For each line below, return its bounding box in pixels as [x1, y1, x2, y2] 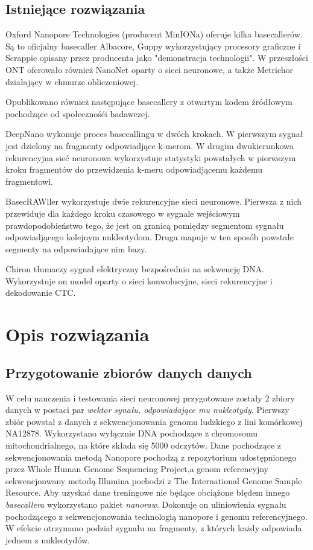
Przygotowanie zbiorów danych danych [5, 363, 252, 382]
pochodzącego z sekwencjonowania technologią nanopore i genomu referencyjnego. [5, 510, 308, 522]
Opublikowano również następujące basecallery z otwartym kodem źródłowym [5, 95, 292, 108]
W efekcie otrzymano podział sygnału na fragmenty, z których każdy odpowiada [5, 522, 302, 534]
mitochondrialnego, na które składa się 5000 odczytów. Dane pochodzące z [5, 439, 282, 452]
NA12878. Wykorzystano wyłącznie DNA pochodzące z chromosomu [5, 427, 258, 440]
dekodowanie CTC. [5, 286, 76, 299]
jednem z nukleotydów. [5, 533, 90, 546]
